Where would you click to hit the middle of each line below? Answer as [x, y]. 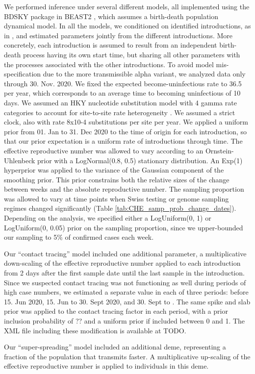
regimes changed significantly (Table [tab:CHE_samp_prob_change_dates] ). [120, 208]
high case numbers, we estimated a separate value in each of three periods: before [126, 292]
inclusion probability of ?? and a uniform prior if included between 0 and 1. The [125, 321]
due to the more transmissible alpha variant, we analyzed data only [144, 74]
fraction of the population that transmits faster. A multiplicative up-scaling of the [127, 356]
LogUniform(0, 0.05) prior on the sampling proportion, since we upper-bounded [124, 227]
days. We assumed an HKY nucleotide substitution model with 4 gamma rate [120, 102]
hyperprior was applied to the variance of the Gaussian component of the [114, 170]
